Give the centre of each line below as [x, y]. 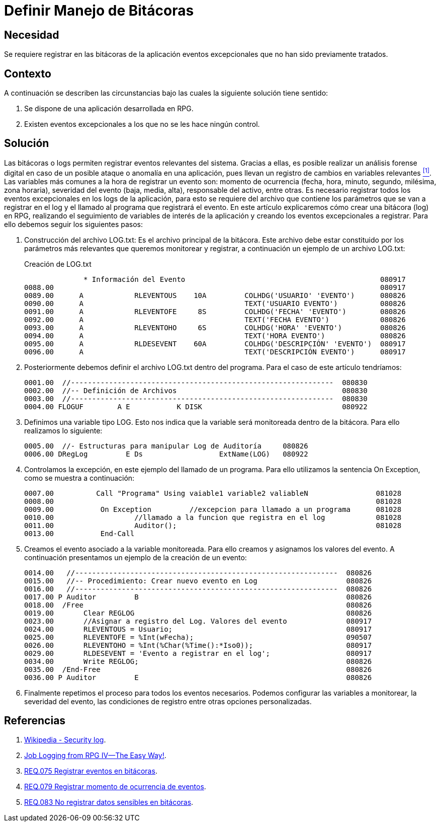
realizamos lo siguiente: [63, 430]
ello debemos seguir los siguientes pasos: [74, 224]
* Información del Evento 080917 [245, 279]
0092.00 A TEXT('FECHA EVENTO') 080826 [215, 319]
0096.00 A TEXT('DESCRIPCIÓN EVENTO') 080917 [215, 352]
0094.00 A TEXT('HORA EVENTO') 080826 [215, 335]
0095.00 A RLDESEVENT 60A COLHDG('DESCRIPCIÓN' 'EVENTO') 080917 [215, 344]
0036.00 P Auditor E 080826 [198, 677]
